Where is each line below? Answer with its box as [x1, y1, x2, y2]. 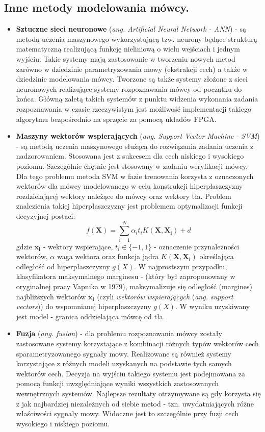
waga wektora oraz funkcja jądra [57, 251, 159, 262]
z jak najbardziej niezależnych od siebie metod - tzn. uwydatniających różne [16, 398, 254, 409]
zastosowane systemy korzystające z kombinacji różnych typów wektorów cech [16, 338, 259, 348]
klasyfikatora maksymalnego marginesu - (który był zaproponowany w [16, 271, 235, 282]
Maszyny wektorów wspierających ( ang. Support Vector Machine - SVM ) [16, 131, 260, 141]
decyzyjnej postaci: [16, 210, 75, 221]
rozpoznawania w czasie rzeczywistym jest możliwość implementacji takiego [16, 103, 251, 114]
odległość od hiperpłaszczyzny [16, 261, 110, 271]
